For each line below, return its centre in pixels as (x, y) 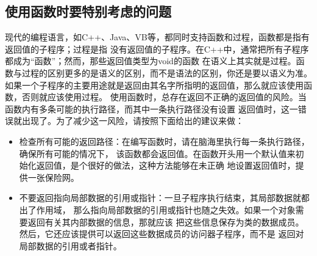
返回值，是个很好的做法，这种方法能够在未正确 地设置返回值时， (166, 165)
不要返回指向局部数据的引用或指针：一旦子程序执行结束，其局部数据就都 (164, 198)
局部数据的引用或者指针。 (70, 245)
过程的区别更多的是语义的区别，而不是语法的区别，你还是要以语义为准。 (167, 72)
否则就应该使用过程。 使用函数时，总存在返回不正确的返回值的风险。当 (164, 97)
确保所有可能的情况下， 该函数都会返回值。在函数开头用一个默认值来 (157, 153)
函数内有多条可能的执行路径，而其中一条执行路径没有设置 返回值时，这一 (151, 108)
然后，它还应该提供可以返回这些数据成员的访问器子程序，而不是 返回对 (162, 234)
